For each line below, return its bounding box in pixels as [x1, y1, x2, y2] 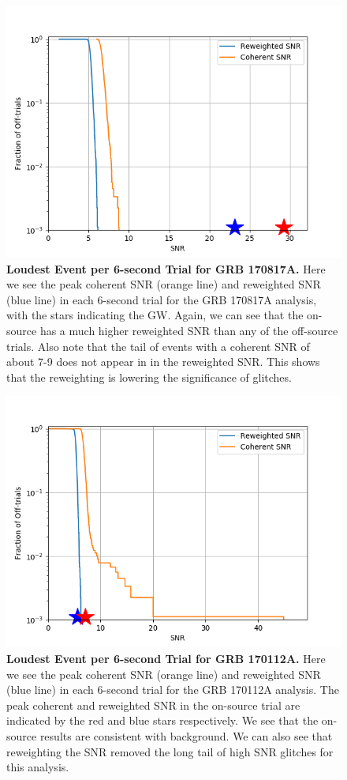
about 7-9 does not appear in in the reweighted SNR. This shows [6, 353, 320, 370]
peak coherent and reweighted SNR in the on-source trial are [6, 696, 300, 713]
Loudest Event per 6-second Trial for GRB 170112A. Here [6, 650, 326, 666]
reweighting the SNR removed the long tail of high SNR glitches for [6, 743, 334, 759]
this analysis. [6, 759, 69, 775]
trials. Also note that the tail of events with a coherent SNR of [6, 337, 310, 354]
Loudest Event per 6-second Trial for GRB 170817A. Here [6, 260, 326, 277]
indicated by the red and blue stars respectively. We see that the [6, 712, 319, 729]
